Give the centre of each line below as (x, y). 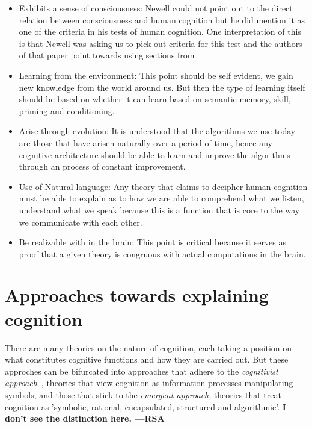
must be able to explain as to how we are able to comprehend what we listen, (161, 198)
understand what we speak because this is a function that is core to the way (159, 210)
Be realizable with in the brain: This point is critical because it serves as (152, 242)
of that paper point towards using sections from (107, 55)
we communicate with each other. (81, 222)
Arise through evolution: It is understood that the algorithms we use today (157, 131)
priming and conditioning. (67, 110)
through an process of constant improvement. (102, 166)
